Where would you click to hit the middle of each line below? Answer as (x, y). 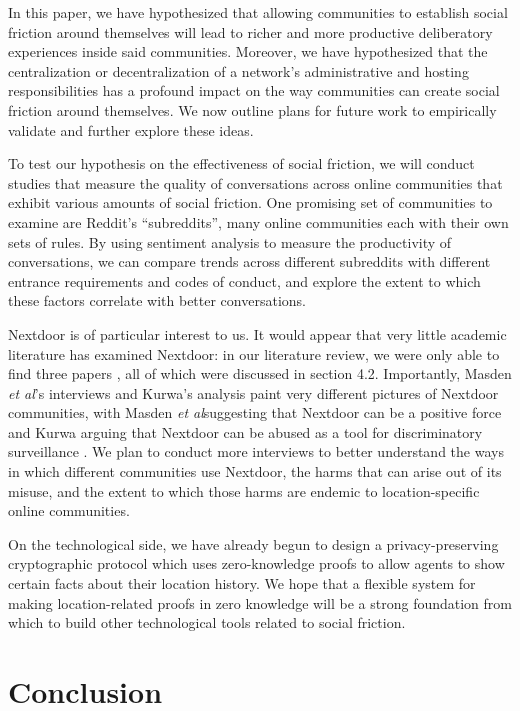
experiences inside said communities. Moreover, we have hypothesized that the (248, 51)
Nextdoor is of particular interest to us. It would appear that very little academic (257, 333)
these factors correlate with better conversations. (157, 300)
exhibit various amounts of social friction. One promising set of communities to (250, 202)
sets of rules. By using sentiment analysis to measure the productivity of (230, 241)
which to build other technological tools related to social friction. (207, 622)
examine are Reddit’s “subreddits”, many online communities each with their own (258, 221)
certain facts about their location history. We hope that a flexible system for (242, 583)
